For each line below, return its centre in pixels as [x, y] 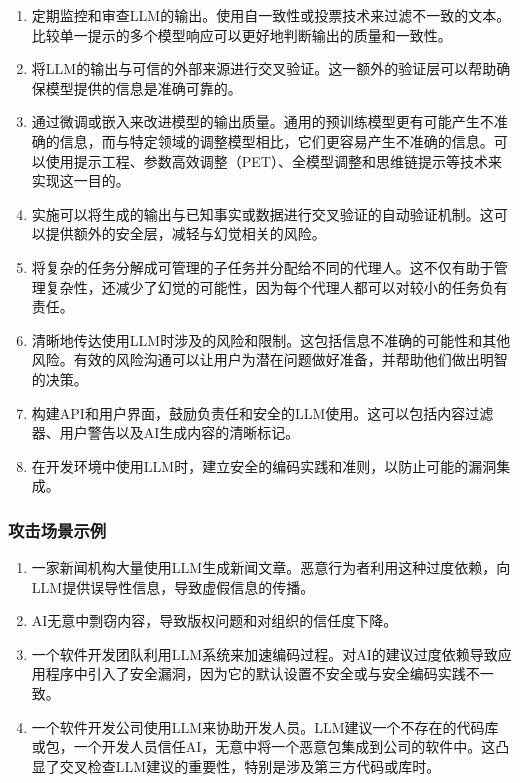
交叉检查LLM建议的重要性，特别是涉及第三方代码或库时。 [250, 765]
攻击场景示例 [57, 529]
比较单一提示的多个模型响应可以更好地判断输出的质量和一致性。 [241, 34]
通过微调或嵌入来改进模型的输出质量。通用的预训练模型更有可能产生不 [262, 121]
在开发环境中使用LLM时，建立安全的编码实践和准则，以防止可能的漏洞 [264, 465]
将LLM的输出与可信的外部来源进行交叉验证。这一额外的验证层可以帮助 [264, 68]
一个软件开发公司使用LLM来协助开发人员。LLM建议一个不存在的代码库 [265, 726]
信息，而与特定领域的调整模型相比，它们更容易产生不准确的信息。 [276, 140]
